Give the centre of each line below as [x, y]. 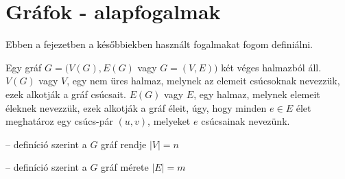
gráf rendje [124, 144]
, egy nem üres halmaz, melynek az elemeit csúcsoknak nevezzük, [203, 81]
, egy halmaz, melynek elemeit [257, 94]
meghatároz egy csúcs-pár [59, 121]
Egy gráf [24, 67]
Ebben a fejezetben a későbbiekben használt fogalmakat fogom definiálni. [159, 44]
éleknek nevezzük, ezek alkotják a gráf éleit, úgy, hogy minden [136, 107]
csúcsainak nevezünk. [246, 121]
